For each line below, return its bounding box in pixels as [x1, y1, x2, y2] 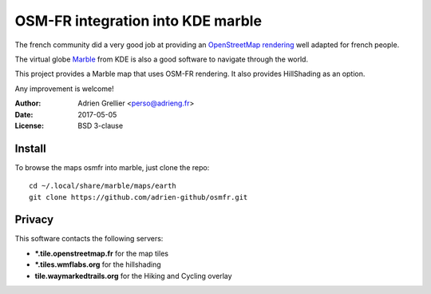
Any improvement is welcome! [14, 84, 115, 93]
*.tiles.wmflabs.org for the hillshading [34, 260, 161, 269]
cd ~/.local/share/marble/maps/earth [29, 181, 177, 191]
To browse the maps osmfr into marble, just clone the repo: [14, 162, 210, 172]
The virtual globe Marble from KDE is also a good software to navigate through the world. [14, 54, 309, 64]
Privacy [14, 213, 54, 227]
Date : [14, 109, 34, 119]
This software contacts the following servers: [14, 234, 164, 244]
